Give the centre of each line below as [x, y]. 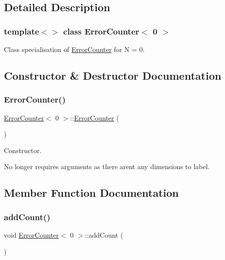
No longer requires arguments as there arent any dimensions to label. [107, 166]
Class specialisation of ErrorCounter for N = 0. [74, 49]
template [22, 31]
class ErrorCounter [101, 31]
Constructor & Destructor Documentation [113, 75]
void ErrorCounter [31, 234]
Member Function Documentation [92, 193]
